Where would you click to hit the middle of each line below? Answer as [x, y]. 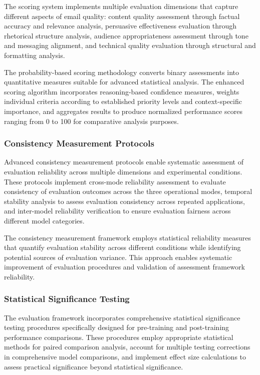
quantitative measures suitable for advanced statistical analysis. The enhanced [124, 82]
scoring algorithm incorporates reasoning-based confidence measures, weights [122, 91]
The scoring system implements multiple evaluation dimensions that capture [121, 6]
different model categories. [44, 220]
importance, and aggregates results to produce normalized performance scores [123, 111]
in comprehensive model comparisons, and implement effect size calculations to [125, 357]
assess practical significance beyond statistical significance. [94, 366]
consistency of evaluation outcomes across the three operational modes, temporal [128, 191]
